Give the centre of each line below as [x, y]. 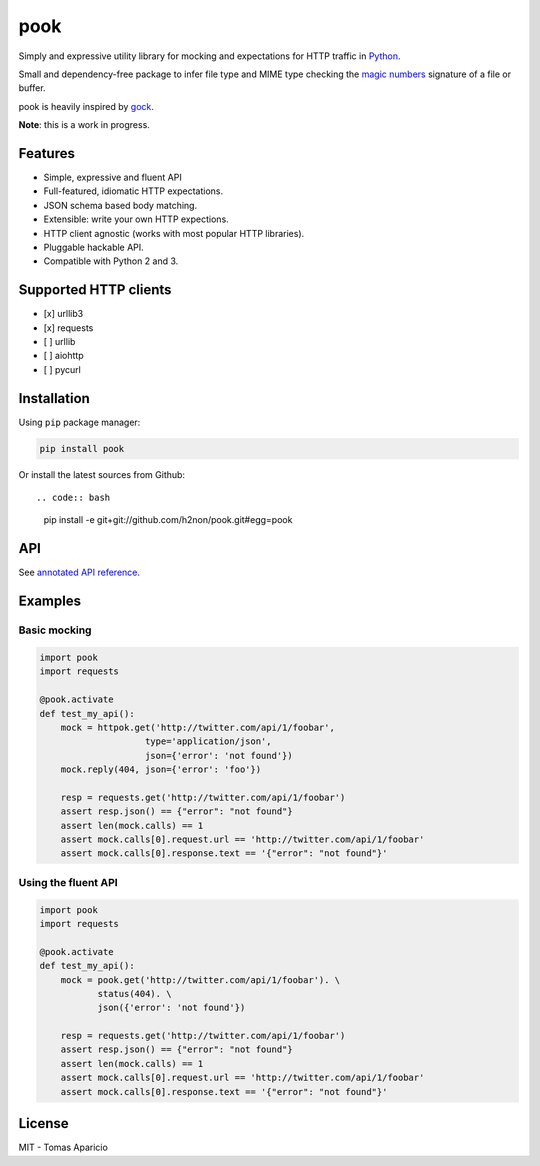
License [43, 1123]
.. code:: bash [73, 498]
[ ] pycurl [62, 369]
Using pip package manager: [79, 422]
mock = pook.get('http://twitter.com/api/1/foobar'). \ [200, 979]
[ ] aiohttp [63, 356]
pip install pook [82, 448]
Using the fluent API [68, 882]
